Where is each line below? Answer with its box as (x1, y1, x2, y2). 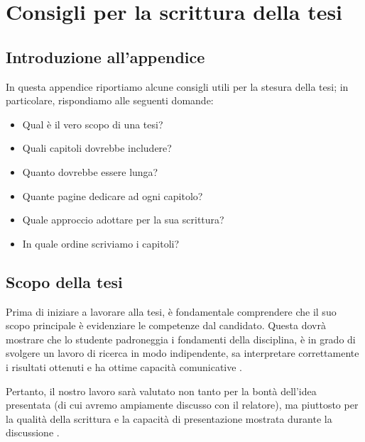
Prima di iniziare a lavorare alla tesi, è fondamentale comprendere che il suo (6, 304, 337, 319)
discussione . (6, 425, 60, 440)
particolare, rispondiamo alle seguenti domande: (6, 93, 214, 108)
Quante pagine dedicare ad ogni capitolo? (22, 188, 203, 203)
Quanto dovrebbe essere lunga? (22, 164, 158, 179)
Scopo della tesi (6, 270, 123, 292)
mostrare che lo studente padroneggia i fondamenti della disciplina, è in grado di (6, 331, 356, 346)
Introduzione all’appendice (6, 45, 205, 67)
